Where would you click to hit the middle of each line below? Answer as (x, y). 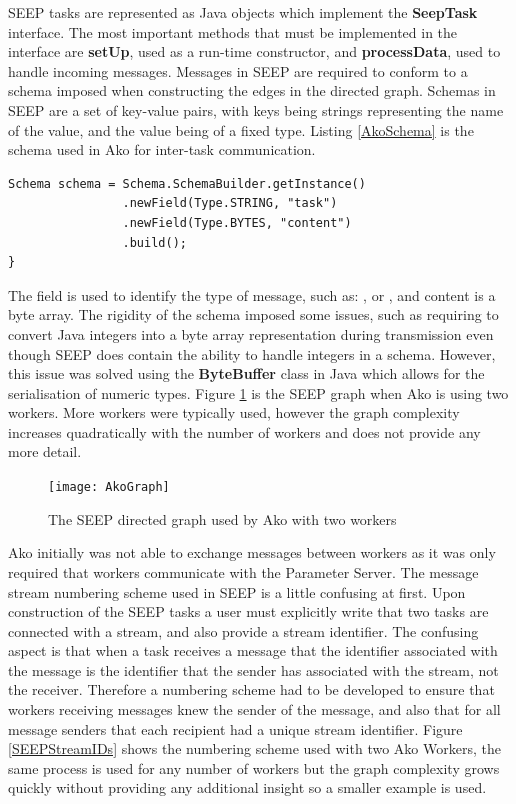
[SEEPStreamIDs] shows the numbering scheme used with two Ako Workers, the (254, 748)
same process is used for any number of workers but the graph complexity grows (254, 767)
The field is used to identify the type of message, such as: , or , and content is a (252, 294)
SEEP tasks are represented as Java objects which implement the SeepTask (243, 12)
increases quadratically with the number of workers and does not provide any (244, 431)
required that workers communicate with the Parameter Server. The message (243, 571)
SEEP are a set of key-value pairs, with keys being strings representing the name (256, 109)
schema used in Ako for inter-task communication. (162, 149)
